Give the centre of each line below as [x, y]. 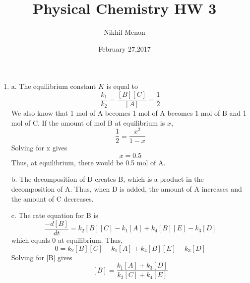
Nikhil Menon [125, 32]
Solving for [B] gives [42, 257]
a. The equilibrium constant [54, 86]
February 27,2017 [125, 48]
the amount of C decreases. [52, 198]
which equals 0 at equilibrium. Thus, [67, 240]
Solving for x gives [39, 148]
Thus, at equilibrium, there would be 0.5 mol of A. [88, 162]
